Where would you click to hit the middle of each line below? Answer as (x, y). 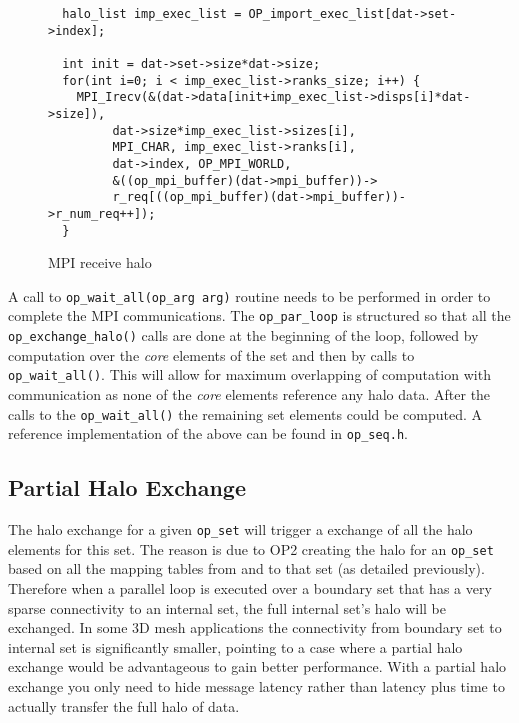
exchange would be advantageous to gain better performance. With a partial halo (257, 666)
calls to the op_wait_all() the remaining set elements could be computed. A (245, 413)
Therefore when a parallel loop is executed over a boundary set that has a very (250, 588)
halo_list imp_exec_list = (152, 14)
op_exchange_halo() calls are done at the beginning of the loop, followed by (243, 335)
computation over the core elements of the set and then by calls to (211, 354)
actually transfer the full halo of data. (124, 705)
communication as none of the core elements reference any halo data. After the (249, 394)
